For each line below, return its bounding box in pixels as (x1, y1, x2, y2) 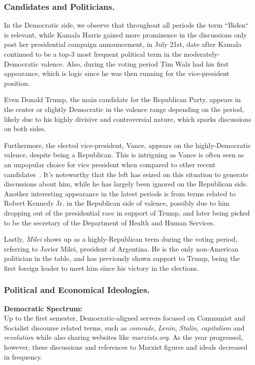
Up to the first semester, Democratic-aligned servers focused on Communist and (4, 313, 246, 323)
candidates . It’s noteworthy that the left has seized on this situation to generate (4, 169, 249, 179)
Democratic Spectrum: (4, 303, 83, 313)
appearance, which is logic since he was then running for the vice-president (4, 68, 229, 78)
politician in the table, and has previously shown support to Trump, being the (4, 253, 240, 263)
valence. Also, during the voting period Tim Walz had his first (40, 58, 229, 69)
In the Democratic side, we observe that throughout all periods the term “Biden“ (4, 20, 249, 30)
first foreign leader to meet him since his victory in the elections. (4, 262, 199, 273)
